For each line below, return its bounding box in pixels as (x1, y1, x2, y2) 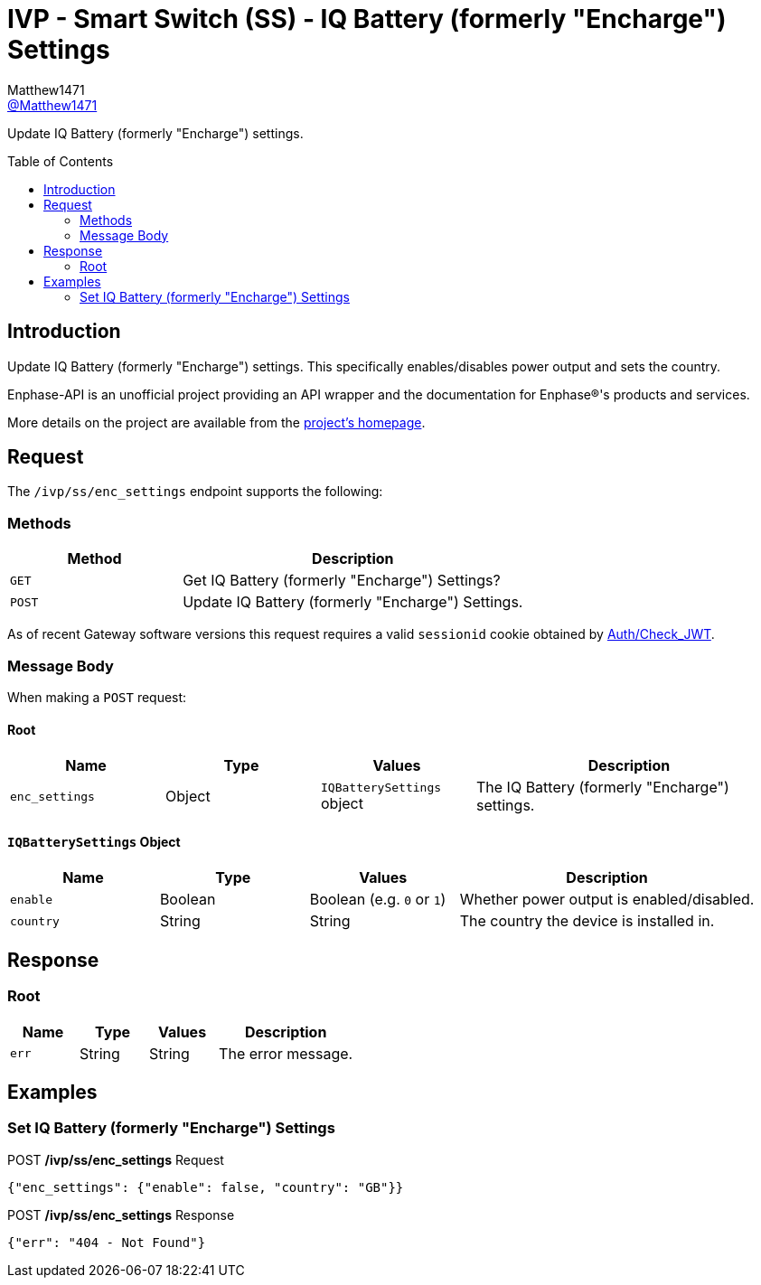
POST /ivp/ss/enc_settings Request (7, 1151, 224, 1168)
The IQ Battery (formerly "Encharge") (476, 778, 729, 797)
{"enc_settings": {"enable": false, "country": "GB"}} (7, 1179, 404, 1195)
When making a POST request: (7, 689, 187, 705)
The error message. (219, 1044, 353, 1063)
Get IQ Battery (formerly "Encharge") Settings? (183, 571, 501, 590)
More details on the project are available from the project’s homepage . (7, 414, 426, 430)
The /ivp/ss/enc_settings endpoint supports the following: (7, 483, 383, 500)
